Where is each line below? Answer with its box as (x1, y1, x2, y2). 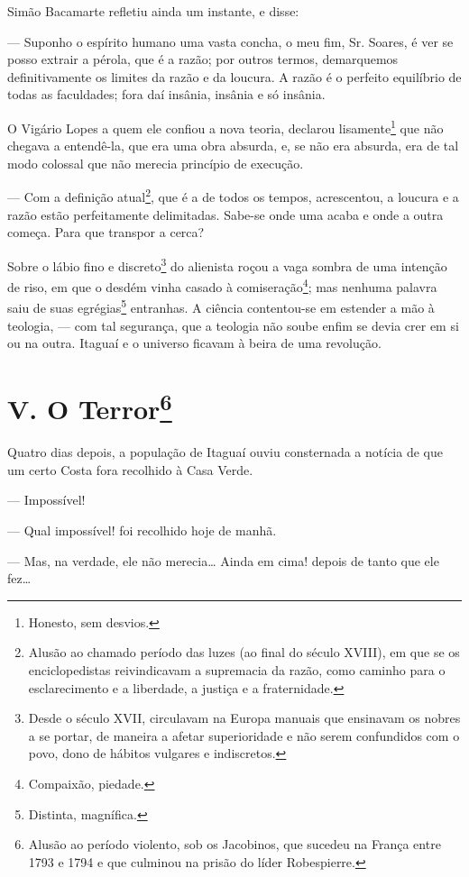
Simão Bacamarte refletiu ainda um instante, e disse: (7, 2, 299, 20)
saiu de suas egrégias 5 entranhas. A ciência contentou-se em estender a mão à (7, 296, 435, 316)
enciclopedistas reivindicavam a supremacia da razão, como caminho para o (28, 660, 446, 679)
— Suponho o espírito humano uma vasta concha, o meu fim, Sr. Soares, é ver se (7, 32, 454, 50)
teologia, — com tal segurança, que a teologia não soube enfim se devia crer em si (7, 315, 459, 334)
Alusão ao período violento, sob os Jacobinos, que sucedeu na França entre (28, 835, 441, 854)
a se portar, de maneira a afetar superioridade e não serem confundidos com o (28, 726, 460, 745)
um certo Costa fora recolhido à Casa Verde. (7, 460, 253, 479)
